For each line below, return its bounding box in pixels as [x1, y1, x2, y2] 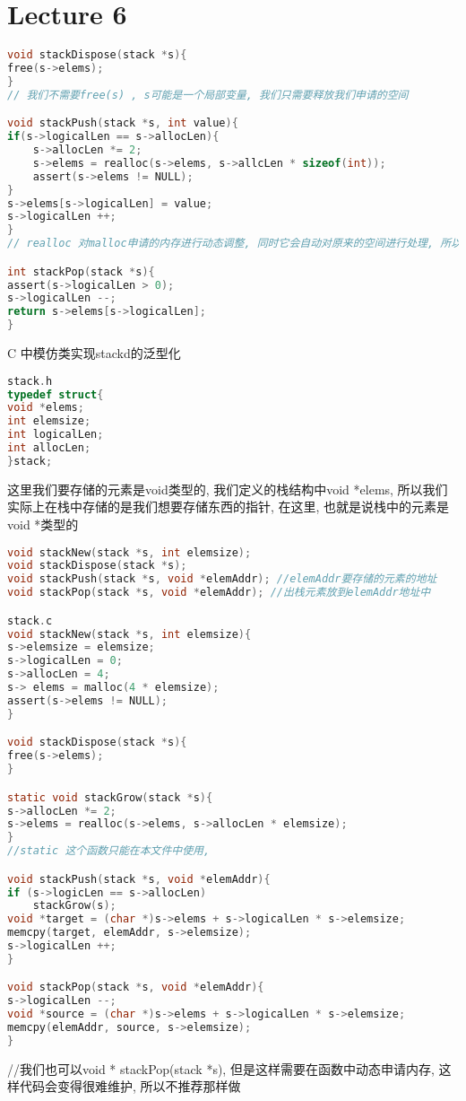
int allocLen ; [7, 441, 91, 455]
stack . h [7, 374, 53, 388]
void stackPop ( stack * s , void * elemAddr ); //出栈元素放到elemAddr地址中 [7, 586, 431, 599]
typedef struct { [7, 388, 104, 401]
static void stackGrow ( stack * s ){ [7, 791, 213, 804]
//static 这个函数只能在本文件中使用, [7, 844, 211, 858]
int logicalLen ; [7, 428, 104, 441]
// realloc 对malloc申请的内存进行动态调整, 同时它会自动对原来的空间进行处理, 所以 [7, 237, 462, 250]
